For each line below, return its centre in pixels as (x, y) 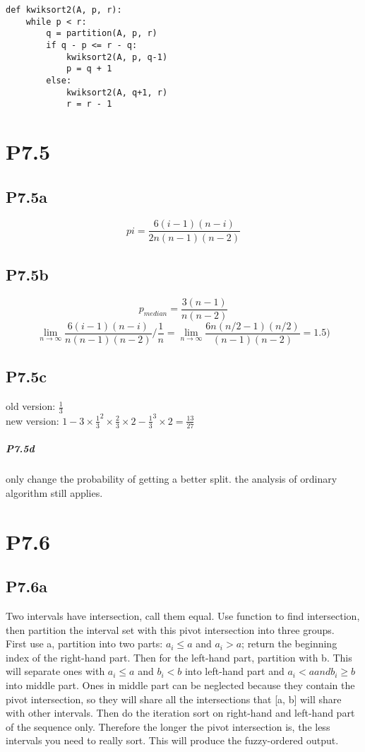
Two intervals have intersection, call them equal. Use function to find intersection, (183, 616)
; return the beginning (289, 644)
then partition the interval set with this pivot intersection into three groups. (170, 629)
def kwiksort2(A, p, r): (64, 10)
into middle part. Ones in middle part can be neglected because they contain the (180, 685)
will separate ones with (55, 671)
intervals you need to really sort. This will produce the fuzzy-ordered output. (172, 740)
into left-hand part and (234, 671)
